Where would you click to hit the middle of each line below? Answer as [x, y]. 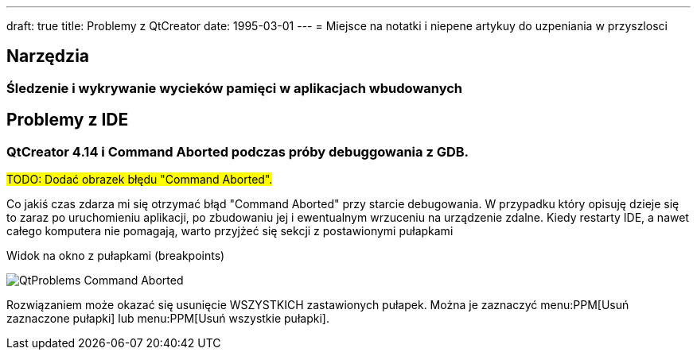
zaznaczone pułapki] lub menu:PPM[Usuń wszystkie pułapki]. [168, 319]
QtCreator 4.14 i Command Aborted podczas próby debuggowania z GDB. [238, 151]
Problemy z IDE [68, 120]
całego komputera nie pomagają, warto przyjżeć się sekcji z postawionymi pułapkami [230, 231]
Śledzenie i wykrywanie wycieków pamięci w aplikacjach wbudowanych [235, 88]
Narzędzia [48, 56]
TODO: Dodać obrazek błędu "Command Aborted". [140, 180]
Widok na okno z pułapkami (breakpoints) [116, 256]
